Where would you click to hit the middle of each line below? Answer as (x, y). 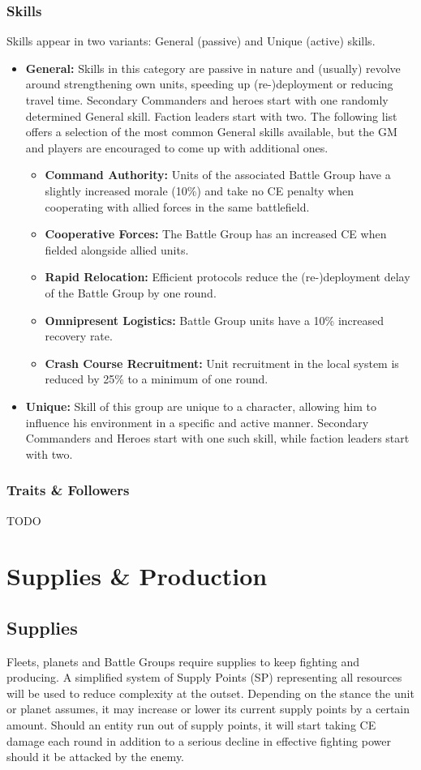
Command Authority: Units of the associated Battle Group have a (218, 175)
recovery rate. (79, 336)
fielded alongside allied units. (117, 249)
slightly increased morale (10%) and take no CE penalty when (199, 190)
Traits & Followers (68, 490)
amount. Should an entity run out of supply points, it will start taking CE (191, 725)
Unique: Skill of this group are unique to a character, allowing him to (201, 406)
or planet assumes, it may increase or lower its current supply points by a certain (208, 709)
